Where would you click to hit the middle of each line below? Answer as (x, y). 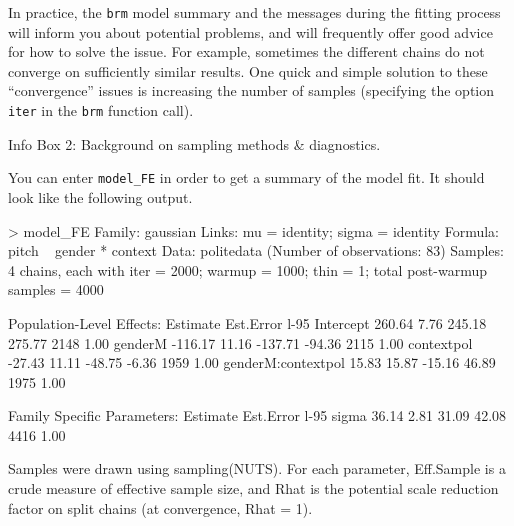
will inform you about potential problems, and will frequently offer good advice (250, 31)
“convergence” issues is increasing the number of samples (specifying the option (251, 90)
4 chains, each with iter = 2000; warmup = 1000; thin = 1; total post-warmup (247, 269)
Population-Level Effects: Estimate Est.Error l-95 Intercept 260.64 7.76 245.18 (247, 322)
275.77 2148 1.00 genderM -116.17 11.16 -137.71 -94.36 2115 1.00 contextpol (240, 342)
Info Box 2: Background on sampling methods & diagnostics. (194, 143)
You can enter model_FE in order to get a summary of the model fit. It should (246, 177)
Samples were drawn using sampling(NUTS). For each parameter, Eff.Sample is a (257, 468)
